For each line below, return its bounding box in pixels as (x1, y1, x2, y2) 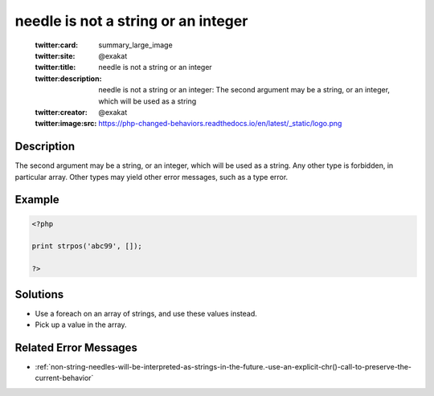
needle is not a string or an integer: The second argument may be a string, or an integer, (98, 85, 390, 95)
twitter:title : (35, 63, 76, 72)
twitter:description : (35, 73, 102, 84)
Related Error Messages (14, 341, 138, 354)
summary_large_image (98, 40, 173, 50)
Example (14, 193, 59, 206)
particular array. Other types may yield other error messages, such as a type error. (14, 172, 289, 182)
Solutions (14, 288, 64, 301)
